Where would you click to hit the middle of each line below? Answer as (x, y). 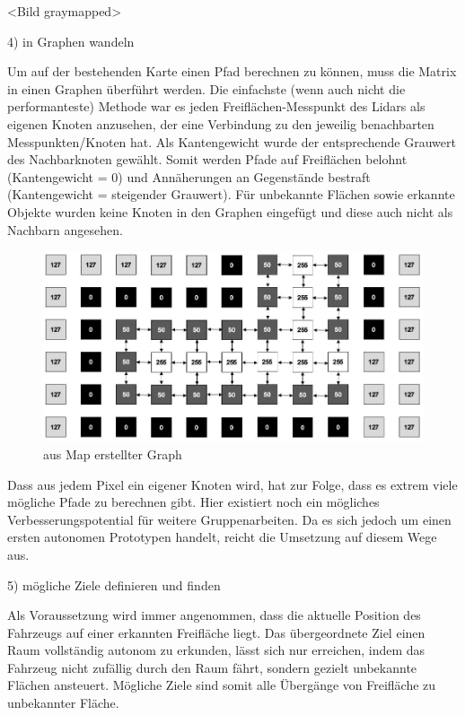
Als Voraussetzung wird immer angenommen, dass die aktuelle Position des (214, 615)
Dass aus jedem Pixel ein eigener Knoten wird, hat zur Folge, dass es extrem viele (232, 484)
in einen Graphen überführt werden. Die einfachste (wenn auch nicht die (206, 88)
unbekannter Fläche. (63, 703)
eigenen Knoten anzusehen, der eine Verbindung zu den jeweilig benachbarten (221, 123)
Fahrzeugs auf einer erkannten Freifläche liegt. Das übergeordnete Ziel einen (216, 632)
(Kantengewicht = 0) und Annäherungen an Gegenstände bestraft (189, 176)
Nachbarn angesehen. (65, 229)
